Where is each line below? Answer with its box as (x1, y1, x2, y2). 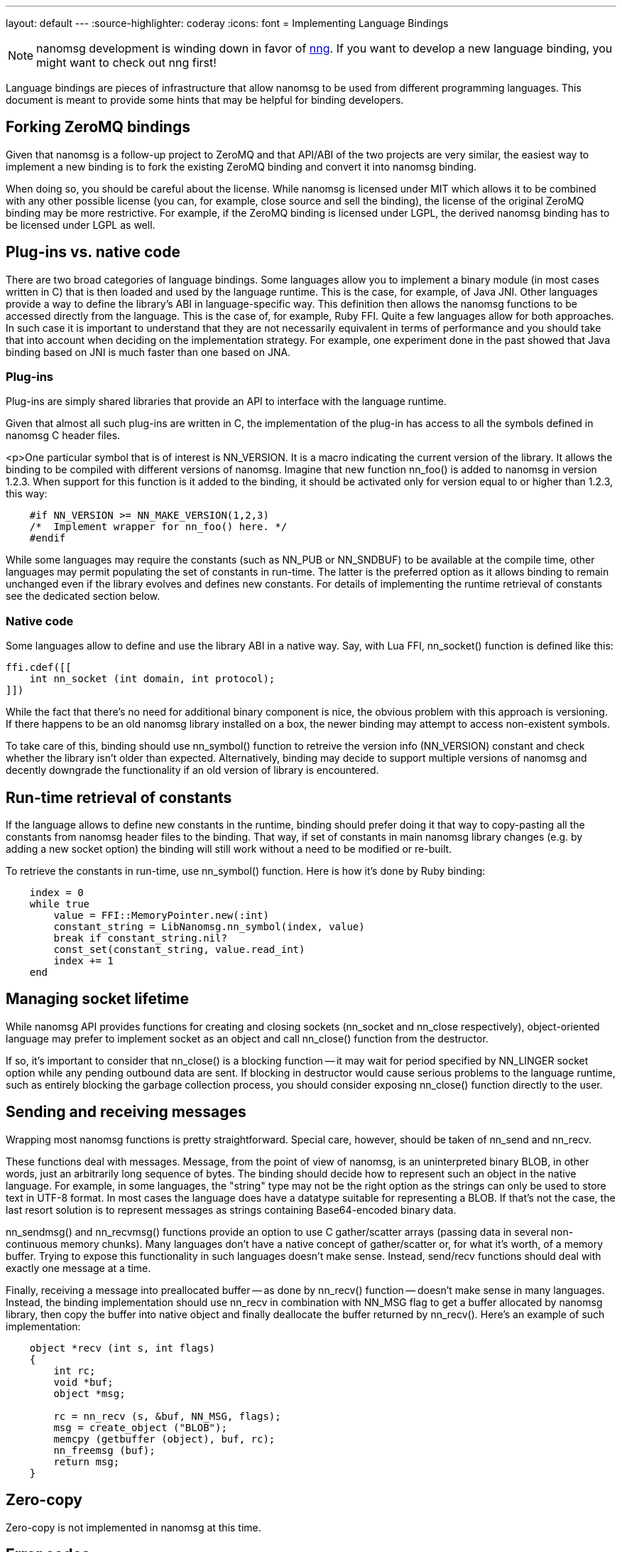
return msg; (53, 1455, 120, 1467)
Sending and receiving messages (6, 1103, 246, 1121)
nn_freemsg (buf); (53, 1444, 155, 1456)
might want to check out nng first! (36, 55, 217, 70)
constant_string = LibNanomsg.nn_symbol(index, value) (53, 921, 365, 933)
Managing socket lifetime (6, 990, 190, 1008)
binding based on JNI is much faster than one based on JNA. (6, 345, 291, 358)
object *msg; (53, 1387, 126, 1399)
